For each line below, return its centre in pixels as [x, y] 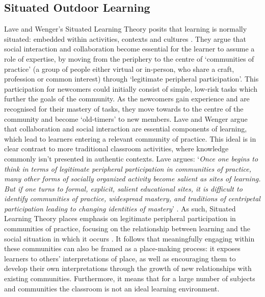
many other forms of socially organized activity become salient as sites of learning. [132, 179]
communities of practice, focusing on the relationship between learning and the [127, 228]
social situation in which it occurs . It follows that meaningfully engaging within [129, 238]
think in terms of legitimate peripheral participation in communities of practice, [128, 168]
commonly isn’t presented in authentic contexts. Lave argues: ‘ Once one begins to [131, 158]
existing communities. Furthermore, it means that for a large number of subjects [130, 278]
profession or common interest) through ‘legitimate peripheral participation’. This [131, 79]
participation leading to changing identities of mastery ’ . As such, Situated [120, 208]
